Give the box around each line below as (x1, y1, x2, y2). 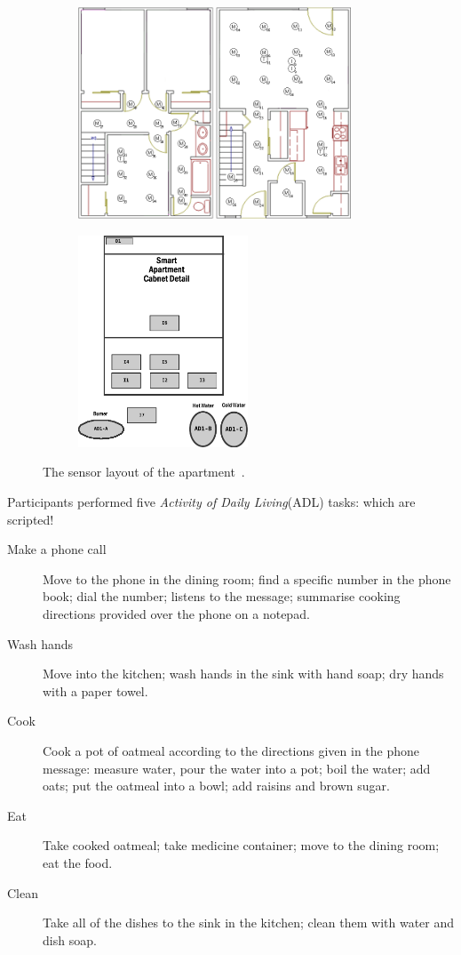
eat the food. (43, 853, 113, 871)
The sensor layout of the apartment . (43, 462, 245, 481)
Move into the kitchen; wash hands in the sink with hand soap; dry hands (43, 664, 444, 683)
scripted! (7, 510, 54, 528)
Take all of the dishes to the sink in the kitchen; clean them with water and (43, 913, 455, 932)
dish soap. (43, 930, 97, 949)
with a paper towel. (43, 681, 148, 700)
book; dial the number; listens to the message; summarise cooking (43, 587, 401, 606)
